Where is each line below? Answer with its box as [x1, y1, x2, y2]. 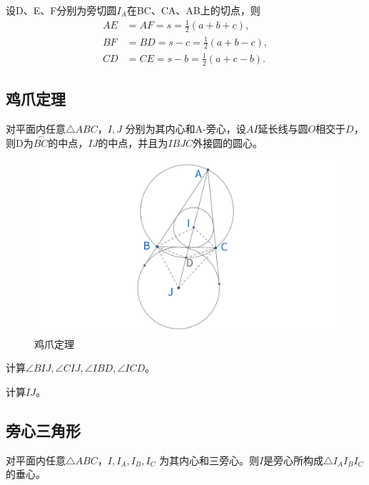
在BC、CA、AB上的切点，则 [126, 3, 261, 17]
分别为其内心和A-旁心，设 [125, 121, 246, 136]
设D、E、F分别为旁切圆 [6, 3, 117, 17]
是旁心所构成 [263, 452, 324, 467]
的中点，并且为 [98, 135, 168, 150]
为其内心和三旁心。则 [158, 452, 259, 467]
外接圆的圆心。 [192, 135, 263, 150]
